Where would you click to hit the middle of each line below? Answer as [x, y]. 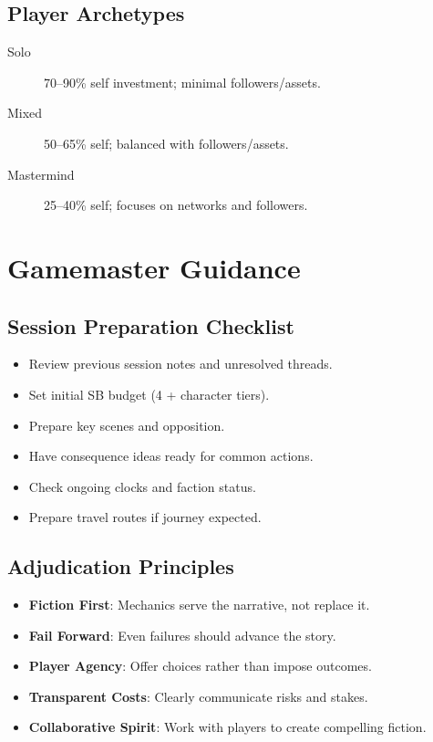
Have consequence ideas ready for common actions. [171, 456]
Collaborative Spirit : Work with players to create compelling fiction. [227, 727]
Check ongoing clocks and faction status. [142, 486]
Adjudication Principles [121, 566]
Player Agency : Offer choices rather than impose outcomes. [200, 666]
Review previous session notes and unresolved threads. [180, 364]
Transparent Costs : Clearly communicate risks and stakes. [198, 696]
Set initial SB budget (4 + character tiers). [149, 394]
